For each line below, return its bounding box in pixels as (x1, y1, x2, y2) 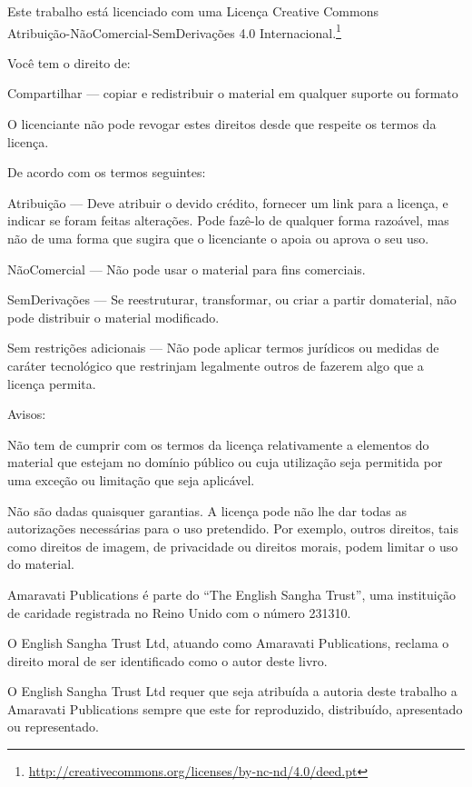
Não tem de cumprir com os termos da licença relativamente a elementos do (7, 434, 429, 453)
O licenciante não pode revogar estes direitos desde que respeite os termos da (7, 115, 437, 134)
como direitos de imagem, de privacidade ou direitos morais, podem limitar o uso (7, 536, 458, 555)
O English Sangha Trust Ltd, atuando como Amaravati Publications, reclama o (7, 633, 449, 653)
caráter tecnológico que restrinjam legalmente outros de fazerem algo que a (7, 355, 424, 374)
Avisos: (7, 404, 46, 423)
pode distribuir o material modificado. (7, 307, 220, 326)
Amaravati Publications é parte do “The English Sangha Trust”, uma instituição (7, 584, 456, 603)
